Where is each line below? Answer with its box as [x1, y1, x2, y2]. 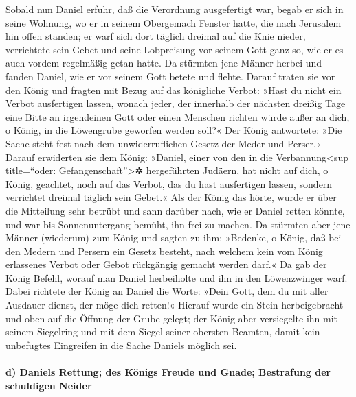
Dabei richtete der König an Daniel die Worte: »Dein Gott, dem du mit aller [5, 284, 329, 298]
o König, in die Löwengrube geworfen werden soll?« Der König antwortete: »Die [5, 123, 342, 137]
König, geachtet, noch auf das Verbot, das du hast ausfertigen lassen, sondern [5, 176, 333, 191]
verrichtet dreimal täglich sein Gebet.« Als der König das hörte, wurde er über [5, 190, 337, 204]
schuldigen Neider [5, 378, 92, 392]
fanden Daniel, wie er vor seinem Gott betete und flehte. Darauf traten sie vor [5, 69, 335, 83]
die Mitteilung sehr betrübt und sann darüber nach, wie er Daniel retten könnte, [5, 203, 345, 217]
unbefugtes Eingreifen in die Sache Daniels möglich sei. [5, 337, 237, 352]
